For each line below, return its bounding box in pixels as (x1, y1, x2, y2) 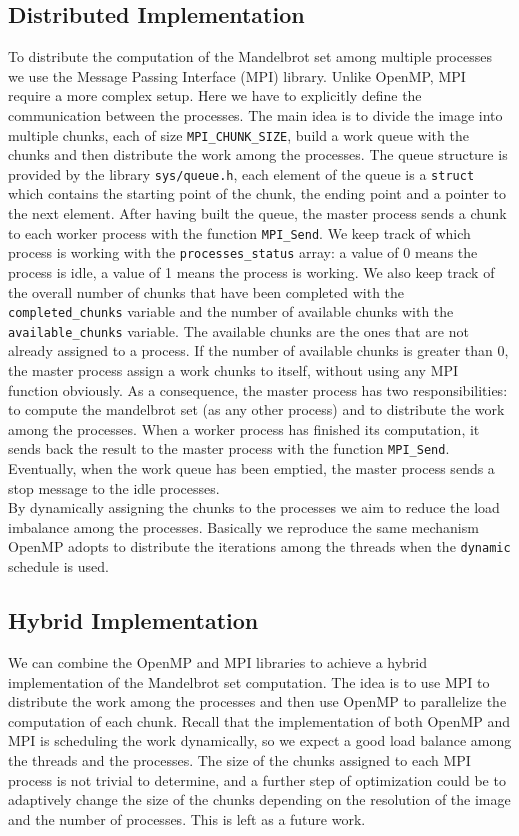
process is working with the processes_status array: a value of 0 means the (8, 242, 478, 263)
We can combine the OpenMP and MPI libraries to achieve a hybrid (8, 651, 428, 672)
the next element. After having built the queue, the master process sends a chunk (8, 203, 507, 224)
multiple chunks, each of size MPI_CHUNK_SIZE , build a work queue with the (8, 124, 469, 145)
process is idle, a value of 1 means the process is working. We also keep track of (8, 261, 495, 282)
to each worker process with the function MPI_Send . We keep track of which (8, 222, 471, 243)
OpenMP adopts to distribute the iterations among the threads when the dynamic (8, 536, 511, 557)
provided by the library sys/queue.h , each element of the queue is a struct (8, 163, 475, 184)
